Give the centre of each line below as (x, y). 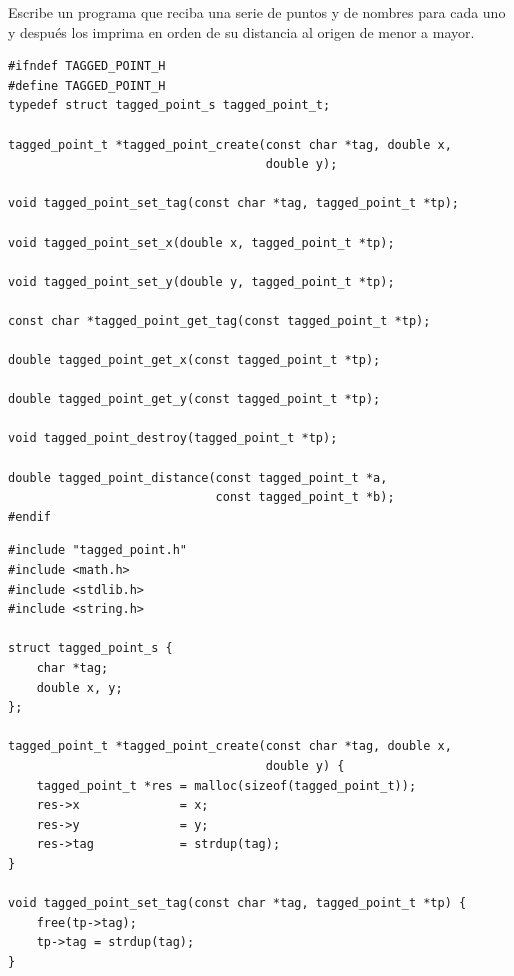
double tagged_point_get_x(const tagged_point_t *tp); (194, 360)
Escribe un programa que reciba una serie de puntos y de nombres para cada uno (257, 12)
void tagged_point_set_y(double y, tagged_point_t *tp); (201, 281)
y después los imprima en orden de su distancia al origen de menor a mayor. (241, 31)
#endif (29, 516)
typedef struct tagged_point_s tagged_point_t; (169, 105)
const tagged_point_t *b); (305, 497)
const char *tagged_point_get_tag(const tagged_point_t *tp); (219, 320)
